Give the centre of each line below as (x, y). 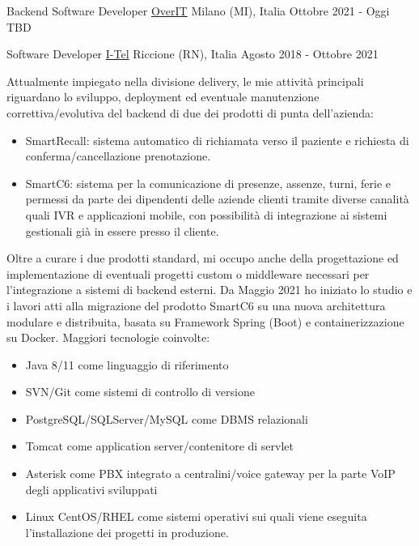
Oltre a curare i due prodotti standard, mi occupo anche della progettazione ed (203, 258)
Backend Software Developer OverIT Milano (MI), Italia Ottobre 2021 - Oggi (198, 11)
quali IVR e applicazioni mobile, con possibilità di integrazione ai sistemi (206, 214)
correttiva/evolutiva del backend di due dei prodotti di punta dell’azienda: (190, 112)
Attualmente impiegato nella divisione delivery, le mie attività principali (185, 81)
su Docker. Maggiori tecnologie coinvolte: (108, 337)
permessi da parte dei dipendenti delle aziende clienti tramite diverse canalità (217, 199)
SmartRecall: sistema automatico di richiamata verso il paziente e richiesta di (217, 140)
